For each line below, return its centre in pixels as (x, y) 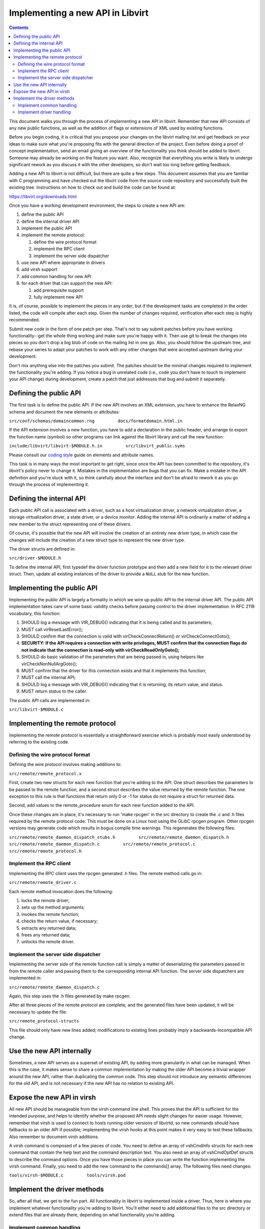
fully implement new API (58, 297)
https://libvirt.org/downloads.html (43, 196)
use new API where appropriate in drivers (63, 263)
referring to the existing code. (39, 742)
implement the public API (47, 228)
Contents (19, 28)
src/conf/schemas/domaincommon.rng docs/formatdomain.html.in (96, 421)
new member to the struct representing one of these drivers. (70, 524)
